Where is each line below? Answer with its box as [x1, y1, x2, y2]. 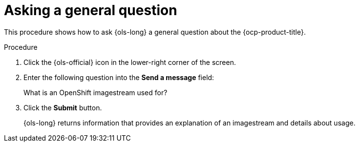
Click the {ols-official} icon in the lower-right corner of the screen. [23, 58, 236, 66]
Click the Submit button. [23, 103, 102, 112]
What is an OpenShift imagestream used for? [23, 88, 168, 97]
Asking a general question [4, 2, 177, 19]
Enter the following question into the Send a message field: [23, 73, 214, 82]
